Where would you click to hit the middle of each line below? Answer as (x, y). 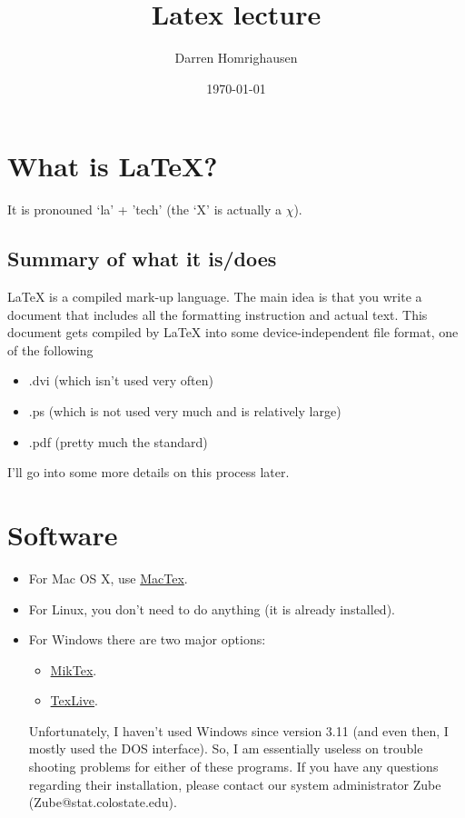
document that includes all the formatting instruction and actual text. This (218, 314)
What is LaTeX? (113, 166)
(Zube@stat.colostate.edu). (103, 802)
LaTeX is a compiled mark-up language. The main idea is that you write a (215, 297)
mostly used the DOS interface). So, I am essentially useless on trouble (226, 748)
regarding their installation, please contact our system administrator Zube (235, 784)
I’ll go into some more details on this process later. (148, 472)
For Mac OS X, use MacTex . (108, 578)
